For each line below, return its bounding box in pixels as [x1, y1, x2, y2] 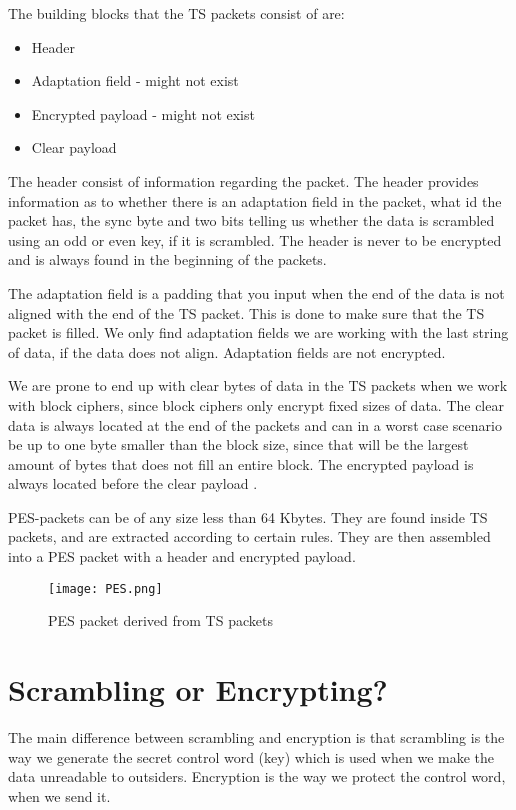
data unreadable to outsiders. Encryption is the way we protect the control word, [8, 766, 506, 787]
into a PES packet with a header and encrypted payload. [8, 546, 356, 567]
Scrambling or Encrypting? [8, 669, 388, 710]
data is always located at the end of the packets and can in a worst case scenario [8, 414, 502, 435]
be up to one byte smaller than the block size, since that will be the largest [8, 434, 469, 455]
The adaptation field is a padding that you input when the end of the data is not [8, 282, 505, 303]
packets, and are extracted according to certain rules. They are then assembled [8, 526, 491, 547]
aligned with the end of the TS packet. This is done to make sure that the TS [8, 302, 485, 323]
